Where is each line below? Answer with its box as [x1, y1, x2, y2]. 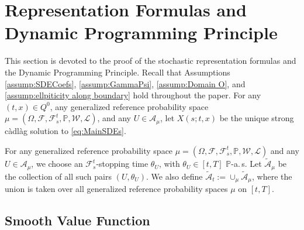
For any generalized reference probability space [5, 144, 173, 156]
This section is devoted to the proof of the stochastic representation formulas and [5, 54, 296, 67]
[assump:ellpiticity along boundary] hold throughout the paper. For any [5, 89, 261, 101]
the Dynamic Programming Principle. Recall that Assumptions [5, 66, 230, 78]
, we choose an [31, 157, 83, 170]
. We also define [146, 170, 203, 182]
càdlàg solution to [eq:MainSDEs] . [5, 125, 126, 137]
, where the [252, 170, 292, 182]
